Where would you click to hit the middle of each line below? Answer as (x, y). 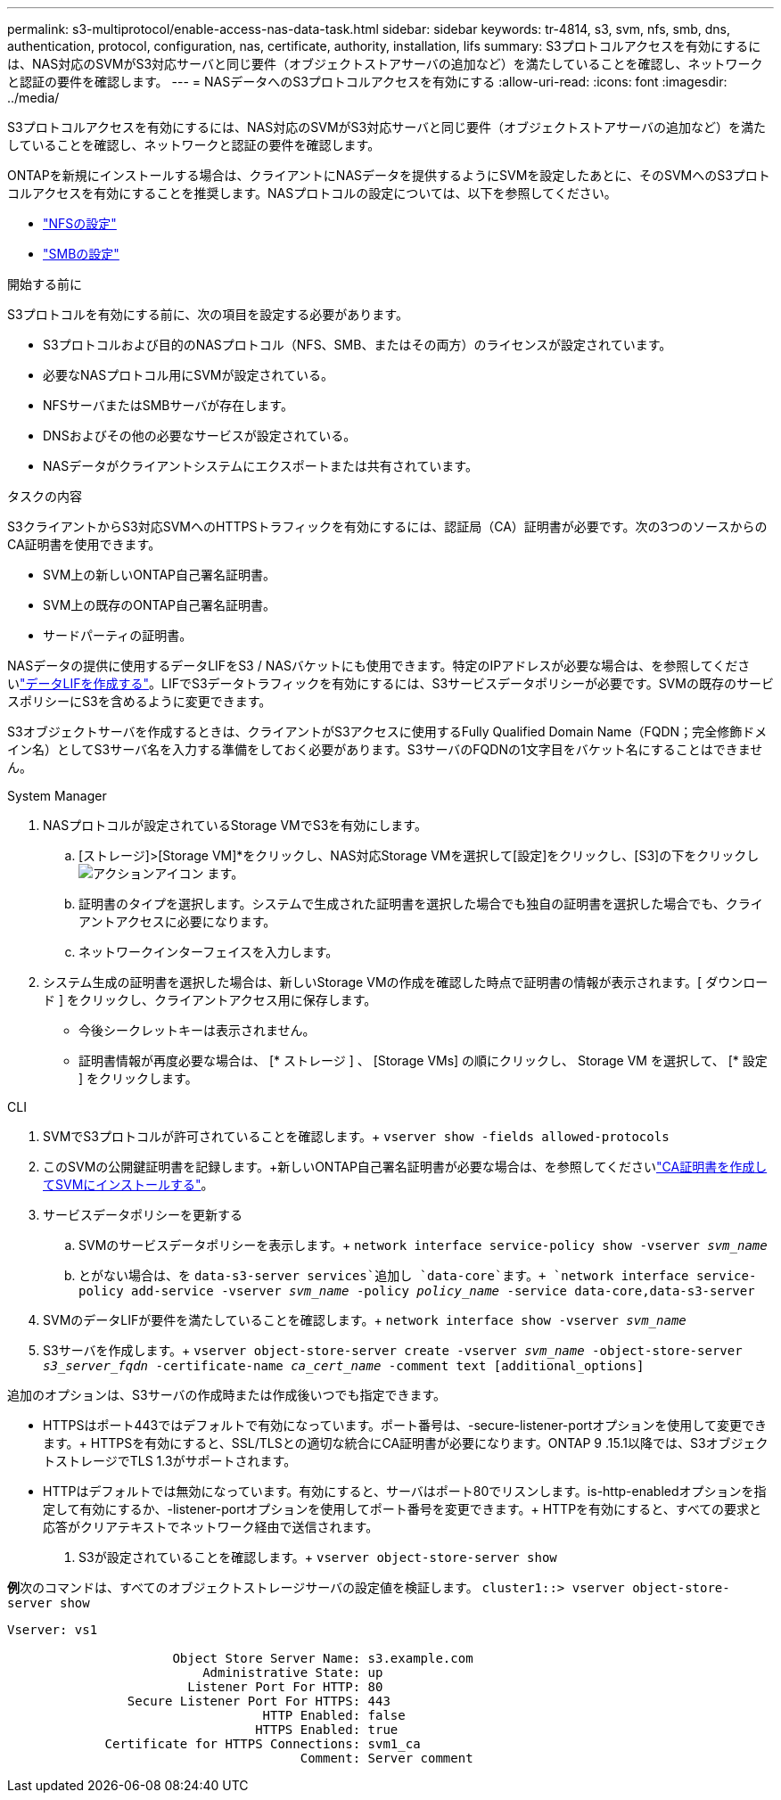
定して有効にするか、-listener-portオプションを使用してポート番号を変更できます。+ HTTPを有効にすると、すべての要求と (403, 1509)
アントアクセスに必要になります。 (177, 921)
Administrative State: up (293, 1673)
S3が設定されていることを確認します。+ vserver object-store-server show (318, 1557)
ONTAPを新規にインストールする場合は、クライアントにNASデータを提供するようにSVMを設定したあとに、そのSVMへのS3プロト (389, 175)
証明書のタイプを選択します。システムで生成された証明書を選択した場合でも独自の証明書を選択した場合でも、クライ (421, 904)
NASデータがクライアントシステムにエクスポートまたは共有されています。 (260, 466)
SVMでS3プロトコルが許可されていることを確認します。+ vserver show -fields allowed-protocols (356, 1136)
